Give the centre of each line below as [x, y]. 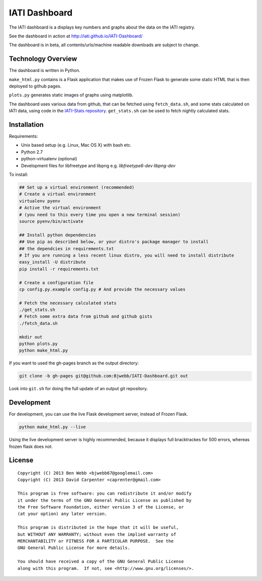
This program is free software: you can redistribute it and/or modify [105, 494]
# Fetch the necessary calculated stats [68, 303]
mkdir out [31, 337]
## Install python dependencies [58, 235]
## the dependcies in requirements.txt [66, 248]
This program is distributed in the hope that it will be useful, [98, 528]
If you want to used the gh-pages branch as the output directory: [74, 363]
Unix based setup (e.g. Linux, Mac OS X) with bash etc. [76, 145]
